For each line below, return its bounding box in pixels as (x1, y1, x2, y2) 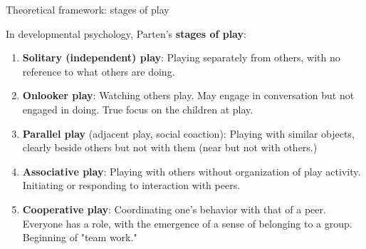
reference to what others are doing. (22, 63, 175, 78)
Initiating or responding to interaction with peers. (22, 178, 241, 193)
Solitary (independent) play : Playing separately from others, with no (22, 50, 340, 65)
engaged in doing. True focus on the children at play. (22, 101, 253, 116)
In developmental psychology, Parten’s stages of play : (6, 26, 246, 41)
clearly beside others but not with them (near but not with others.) (22, 140, 318, 155)
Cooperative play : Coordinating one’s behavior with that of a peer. (22, 201, 326, 216)
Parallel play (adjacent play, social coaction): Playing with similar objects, (22, 126, 355, 141)
